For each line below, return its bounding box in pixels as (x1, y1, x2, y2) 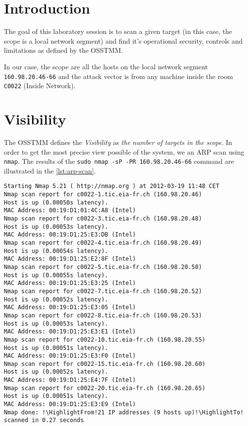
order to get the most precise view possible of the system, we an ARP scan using (4, 146, 244, 157)
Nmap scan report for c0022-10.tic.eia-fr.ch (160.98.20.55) (4, 336, 206, 343)
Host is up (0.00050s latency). (4, 199, 108, 206)
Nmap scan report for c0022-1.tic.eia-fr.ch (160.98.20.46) (4, 191, 202, 198)
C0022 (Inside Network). (4, 80, 76, 91)
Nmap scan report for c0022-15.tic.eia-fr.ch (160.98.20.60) (4, 360, 206, 367)
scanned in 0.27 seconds (4, 417, 84, 424)
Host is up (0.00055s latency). (4, 271, 108, 279)
